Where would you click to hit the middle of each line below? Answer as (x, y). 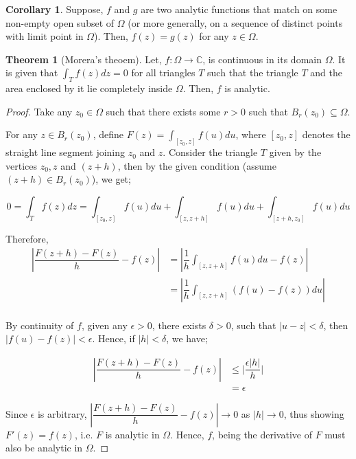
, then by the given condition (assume (197, 165)
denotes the (326, 134)
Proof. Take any (39, 111)
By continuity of (40, 325)
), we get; (111, 179)
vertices (21, 165)
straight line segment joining (66, 152)
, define (108, 134)
